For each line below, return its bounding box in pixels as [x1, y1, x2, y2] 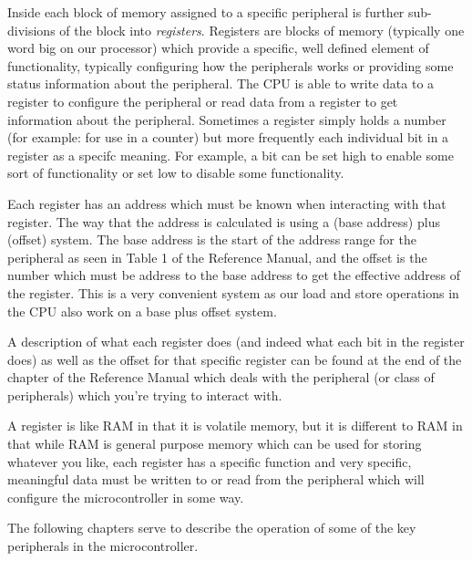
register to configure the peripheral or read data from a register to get [7, 91, 398, 110]
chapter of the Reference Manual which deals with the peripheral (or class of [7, 368, 435, 387]
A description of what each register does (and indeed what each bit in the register [7, 332, 465, 351]
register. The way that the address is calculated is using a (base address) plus [7, 212, 440, 231]
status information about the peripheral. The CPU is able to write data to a [7, 74, 435, 93]
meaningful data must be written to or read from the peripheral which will [7, 470, 425, 489]
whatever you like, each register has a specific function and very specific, [7, 452, 412, 471]
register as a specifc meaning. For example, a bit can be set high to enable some [7, 145, 454, 164]
